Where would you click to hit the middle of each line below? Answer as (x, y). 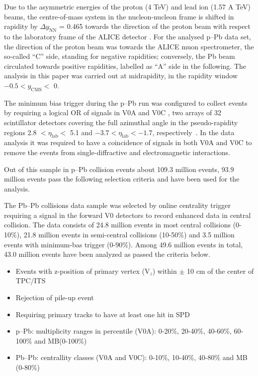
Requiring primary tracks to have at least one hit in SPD (103, 314)
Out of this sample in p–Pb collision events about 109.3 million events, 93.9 (119, 169)
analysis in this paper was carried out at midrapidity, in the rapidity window (121, 76)
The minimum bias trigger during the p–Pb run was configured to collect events (126, 102)
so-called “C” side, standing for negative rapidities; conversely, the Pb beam (120, 56)
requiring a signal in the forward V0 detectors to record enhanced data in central (128, 215)
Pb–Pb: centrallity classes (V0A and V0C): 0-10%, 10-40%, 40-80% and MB (131, 357)
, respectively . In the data (193, 132)
